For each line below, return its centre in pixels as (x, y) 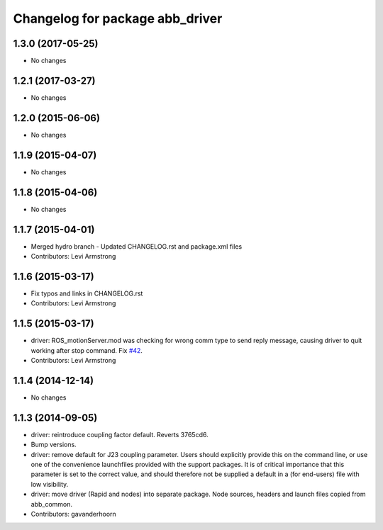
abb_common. (52, 504)
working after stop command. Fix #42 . (87, 350)
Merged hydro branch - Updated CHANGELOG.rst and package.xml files (137, 246)
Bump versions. (54, 445)
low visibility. (50, 484)
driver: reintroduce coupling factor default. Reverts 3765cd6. (120, 434)
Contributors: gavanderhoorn (73, 514)
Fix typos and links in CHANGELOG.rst (87, 293)
